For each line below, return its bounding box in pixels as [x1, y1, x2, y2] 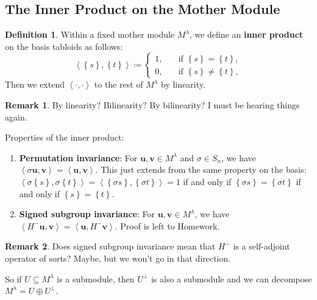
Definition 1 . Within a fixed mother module [5, 28, 175, 41]
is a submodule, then [57, 272, 135, 285]
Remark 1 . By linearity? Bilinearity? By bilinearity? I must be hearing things [5, 98, 300, 111]
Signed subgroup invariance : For [19, 208, 155, 220]
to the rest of [94, 78, 143, 91]
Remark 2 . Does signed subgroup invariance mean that [5, 240, 216, 253]
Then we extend [5, 78, 65, 91]
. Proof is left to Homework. [115, 219, 220, 232]
